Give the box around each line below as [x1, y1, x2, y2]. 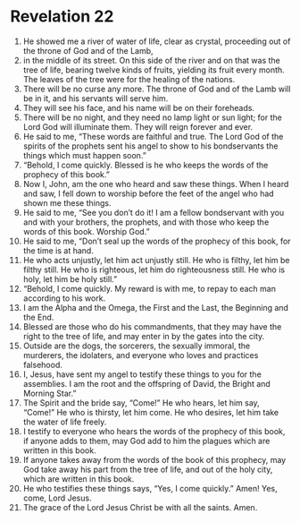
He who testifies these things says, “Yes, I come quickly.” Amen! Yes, [22, 483, 278, 493]
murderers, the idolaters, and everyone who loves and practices [22, 349, 259, 360]
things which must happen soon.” [22, 150, 146, 160]
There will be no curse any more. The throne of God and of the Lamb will [22, 83, 291, 94]
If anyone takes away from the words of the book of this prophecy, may [22, 454, 287, 465]
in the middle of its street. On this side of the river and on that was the [22, 55, 280, 65]
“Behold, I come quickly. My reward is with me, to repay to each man [22, 283, 276, 294]
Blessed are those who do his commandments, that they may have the [22, 321, 282, 332]
